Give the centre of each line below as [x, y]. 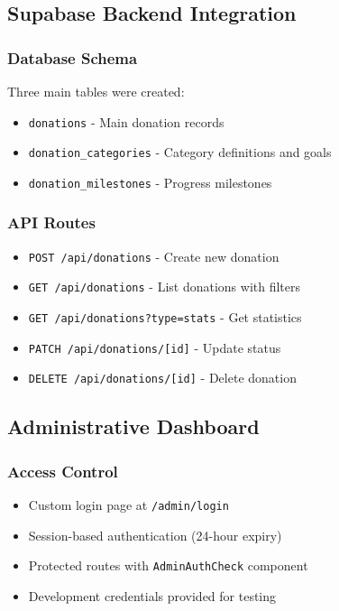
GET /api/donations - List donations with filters [165, 287]
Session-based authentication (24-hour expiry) [155, 535]
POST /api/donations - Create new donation [154, 256]
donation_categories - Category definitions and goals [180, 152]
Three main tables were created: [96, 91]
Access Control [63, 471]
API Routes [51, 222]
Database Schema [73, 57]
